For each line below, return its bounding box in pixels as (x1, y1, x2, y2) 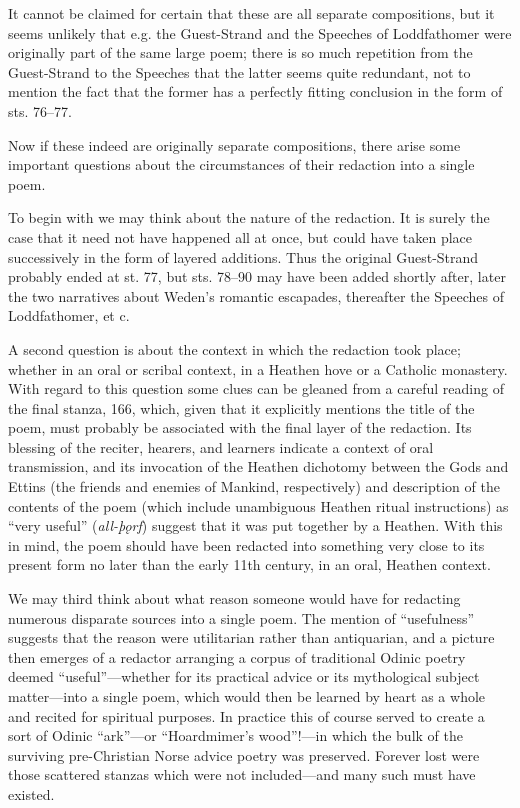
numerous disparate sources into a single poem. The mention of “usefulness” (8, 607, 475, 628)
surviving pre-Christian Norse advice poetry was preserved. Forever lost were (8, 744, 480, 765)
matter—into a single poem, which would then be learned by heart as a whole (8, 686, 486, 706)
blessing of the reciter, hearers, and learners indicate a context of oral (8, 436, 434, 457)
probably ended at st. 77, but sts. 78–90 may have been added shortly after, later (8, 266, 506, 287)
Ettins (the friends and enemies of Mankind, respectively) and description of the (8, 476, 500, 497)
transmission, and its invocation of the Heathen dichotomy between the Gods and (8, 456, 509, 477)
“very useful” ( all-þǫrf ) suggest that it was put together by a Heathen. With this (8, 515, 503, 536)
